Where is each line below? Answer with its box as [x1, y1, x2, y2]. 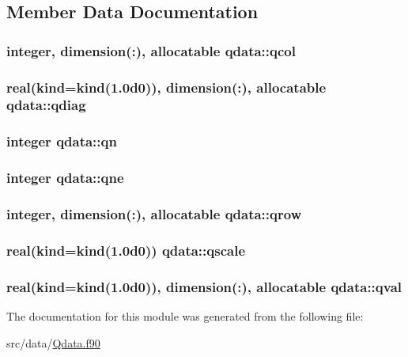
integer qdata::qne [6, 168, 124, 188]
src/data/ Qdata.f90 [6, 334, 100, 351]
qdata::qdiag [6, 95, 86, 115]
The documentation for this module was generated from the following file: [6, 307, 364, 324]
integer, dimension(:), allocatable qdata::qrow [6, 204, 302, 223]
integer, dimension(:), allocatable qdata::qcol [6, 40, 296, 60]
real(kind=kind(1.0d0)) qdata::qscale [6, 240, 246, 260]
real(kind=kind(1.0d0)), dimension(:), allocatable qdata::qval [6, 276, 402, 296]
